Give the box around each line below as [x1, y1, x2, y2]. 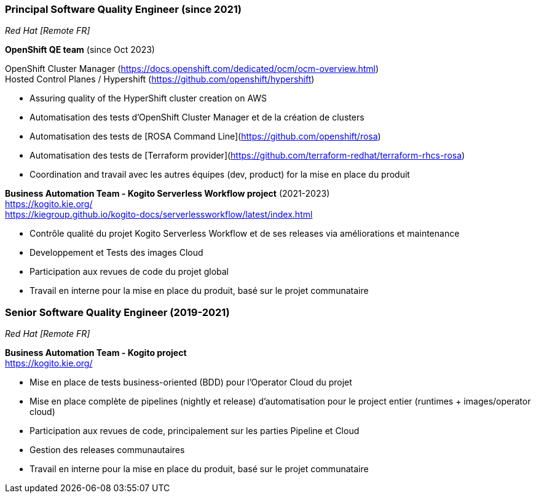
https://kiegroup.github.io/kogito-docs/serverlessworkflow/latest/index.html [5, 209, 313, 220]
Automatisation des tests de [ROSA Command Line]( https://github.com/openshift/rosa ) [30, 131, 381, 142]
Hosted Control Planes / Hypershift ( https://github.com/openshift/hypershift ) [5, 74, 315, 85]
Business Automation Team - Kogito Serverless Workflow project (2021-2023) [5, 188, 330, 199]
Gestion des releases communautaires [30, 445, 185, 456]
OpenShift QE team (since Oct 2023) [5, 44, 155, 55]
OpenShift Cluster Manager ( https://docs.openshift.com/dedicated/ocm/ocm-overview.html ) [5, 63, 379, 74]
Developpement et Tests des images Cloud [30, 247, 203, 258]
